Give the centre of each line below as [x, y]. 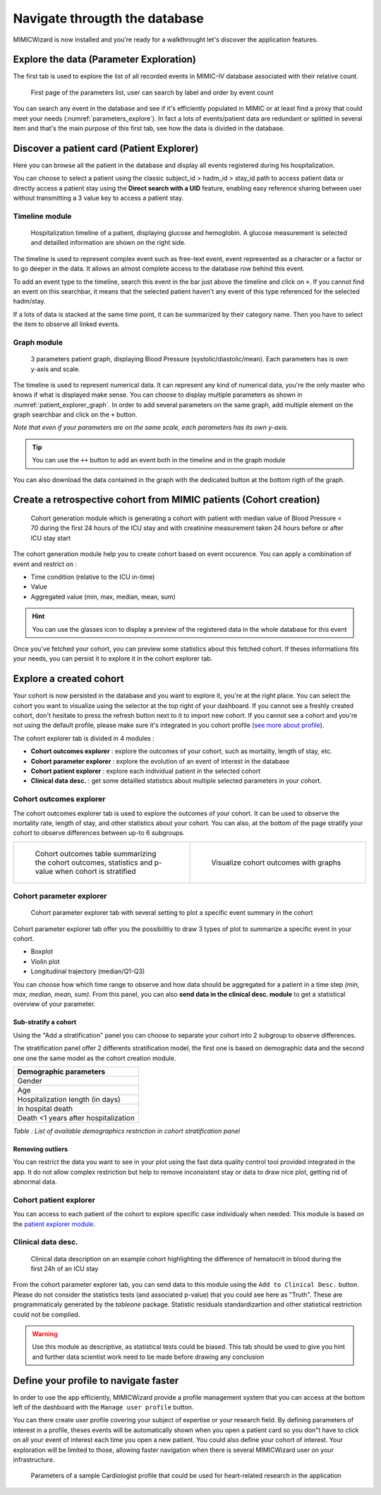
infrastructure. [34, 1459]
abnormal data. [35, 1182]
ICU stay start [50, 538]
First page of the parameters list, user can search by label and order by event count [152, 92]
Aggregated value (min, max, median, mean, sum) [103, 596]
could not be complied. [47, 1314]
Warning [45, 1333]
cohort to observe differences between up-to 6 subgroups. [99, 833]
